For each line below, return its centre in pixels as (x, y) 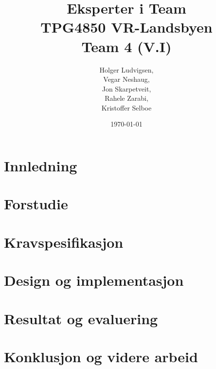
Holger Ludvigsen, (126, 69)
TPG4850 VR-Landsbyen (126, 27)
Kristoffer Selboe (126, 107)
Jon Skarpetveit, (126, 88)
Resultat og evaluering (81, 318)
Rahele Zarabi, (126, 98)
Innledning (41, 166)
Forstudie (36, 204)
